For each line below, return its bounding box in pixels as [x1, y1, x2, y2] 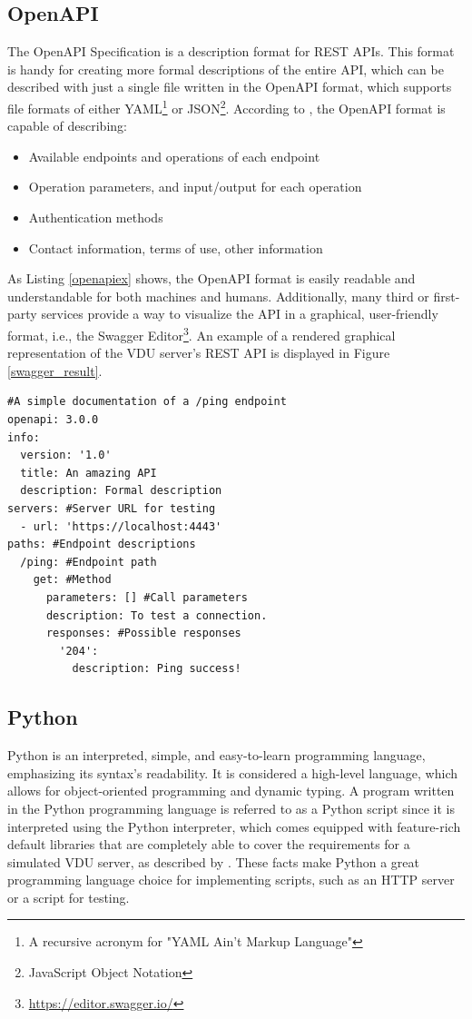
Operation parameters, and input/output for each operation [28, 177, 362, 196]
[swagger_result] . [7, 361, 103, 380]
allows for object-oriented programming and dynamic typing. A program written [7, 781, 455, 800]
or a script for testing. [7, 887, 130, 906]
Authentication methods [28, 208, 163, 227]
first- [433, 286, 460, 305]
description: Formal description [20, 484, 222, 498]
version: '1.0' [20, 449, 112, 462]
